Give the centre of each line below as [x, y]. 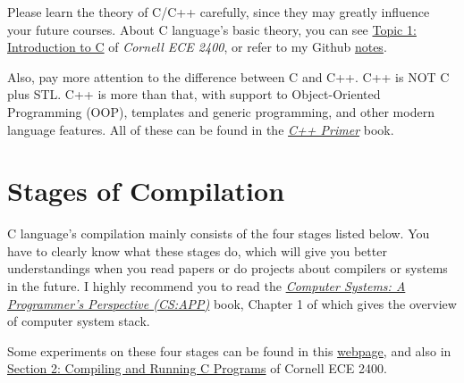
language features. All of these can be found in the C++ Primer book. [201, 129]
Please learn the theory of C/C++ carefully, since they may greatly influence [219, 12]
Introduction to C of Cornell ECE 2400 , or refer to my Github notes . [197, 47]
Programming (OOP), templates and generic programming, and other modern [221, 111]
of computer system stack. [79, 321]
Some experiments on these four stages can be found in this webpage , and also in [229, 350]
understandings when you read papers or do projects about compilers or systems [228, 268]
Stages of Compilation [146, 191]
